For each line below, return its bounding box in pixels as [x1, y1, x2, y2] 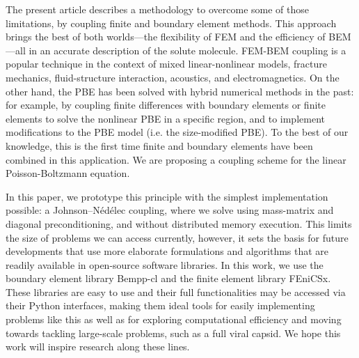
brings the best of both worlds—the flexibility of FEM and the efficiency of [6, 29, 326, 44]
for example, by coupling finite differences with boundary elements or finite [6, 98, 326, 112]
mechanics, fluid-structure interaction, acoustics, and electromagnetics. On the [6, 70, 340, 84]
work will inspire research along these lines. [6, 339, 190, 354]
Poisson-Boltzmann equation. [6, 166, 130, 180]
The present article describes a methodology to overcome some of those [6, 2, 310, 16]
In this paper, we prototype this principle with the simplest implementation [6, 189, 328, 203]
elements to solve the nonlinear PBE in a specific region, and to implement [6, 111, 325, 125]
